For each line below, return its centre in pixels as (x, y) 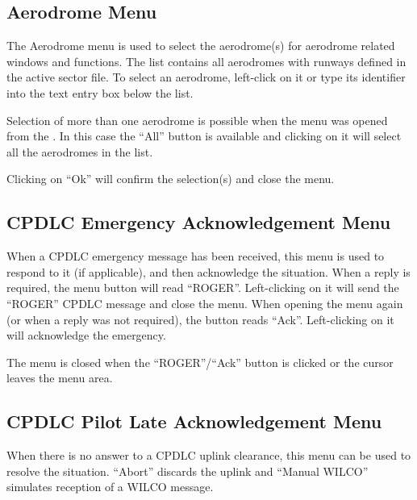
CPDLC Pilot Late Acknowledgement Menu (194, 421)
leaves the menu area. (60, 378)
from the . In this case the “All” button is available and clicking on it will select (204, 136)
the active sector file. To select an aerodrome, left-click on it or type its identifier (206, 77)
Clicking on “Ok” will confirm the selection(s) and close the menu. (171, 179)
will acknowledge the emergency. (86, 335)
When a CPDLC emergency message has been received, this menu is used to (196, 256)
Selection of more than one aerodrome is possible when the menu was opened (197, 120)
